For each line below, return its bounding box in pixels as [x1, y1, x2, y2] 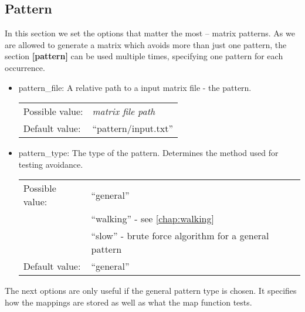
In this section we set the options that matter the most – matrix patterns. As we [5, 27, 295, 39]
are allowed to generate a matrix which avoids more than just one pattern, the [5, 38, 287, 50]
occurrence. [5, 61, 45, 73]
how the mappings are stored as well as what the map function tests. [5, 296, 252, 308]
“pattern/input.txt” [92, 121, 173, 135]
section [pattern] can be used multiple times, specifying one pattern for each [5, 50, 283, 62]
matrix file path [92, 104, 155, 118]
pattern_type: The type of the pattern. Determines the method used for [18, 147, 279, 159]
